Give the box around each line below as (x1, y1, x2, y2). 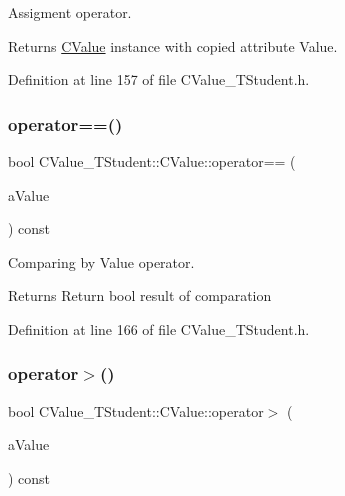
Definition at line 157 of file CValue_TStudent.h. (8, 69, 310, 90)
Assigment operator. (8, 2, 132, 22)
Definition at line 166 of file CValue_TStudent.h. (8, 318, 310, 339)
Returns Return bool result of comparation (8, 285, 272, 306)
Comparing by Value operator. (8, 251, 195, 272)
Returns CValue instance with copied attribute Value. (8, 35, 338, 56)
